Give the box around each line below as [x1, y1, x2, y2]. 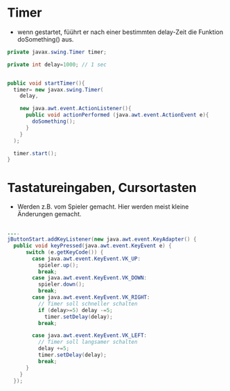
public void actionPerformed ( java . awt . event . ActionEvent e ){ [25, 112, 209, 119]
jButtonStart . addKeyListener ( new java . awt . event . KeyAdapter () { [7, 236, 197, 243]
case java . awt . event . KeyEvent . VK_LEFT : [32, 332, 148, 339]
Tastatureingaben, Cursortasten [7, 180, 197, 195]
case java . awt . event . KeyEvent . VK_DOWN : [32, 275, 148, 281]
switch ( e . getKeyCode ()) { [25, 248, 104, 256]
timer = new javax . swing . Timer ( [13, 86, 104, 93]
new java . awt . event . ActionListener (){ [19, 105, 132, 112]
